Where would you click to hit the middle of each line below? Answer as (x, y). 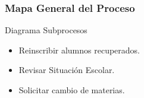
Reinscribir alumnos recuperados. (79, 50)
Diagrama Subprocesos (46, 30)
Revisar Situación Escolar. (67, 70)
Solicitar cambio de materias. (72, 90)
